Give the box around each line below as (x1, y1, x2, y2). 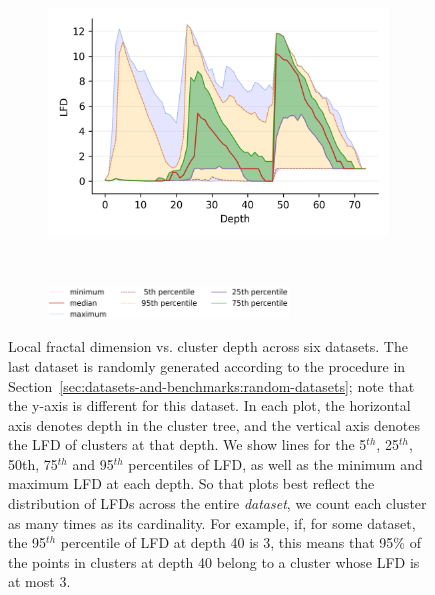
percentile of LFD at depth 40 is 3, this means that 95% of (60, 532, 421, 553)
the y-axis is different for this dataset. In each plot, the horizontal (8, 395, 411, 416)
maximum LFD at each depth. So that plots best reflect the (8, 473, 375, 494)
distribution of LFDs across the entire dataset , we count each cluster (8, 493, 427, 514)
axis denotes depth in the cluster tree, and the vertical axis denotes (8, 414, 420, 435)
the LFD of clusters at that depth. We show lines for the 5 (8, 434, 367, 455)
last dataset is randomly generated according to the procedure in (8, 355, 406, 376)
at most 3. (8, 571, 71, 592)
